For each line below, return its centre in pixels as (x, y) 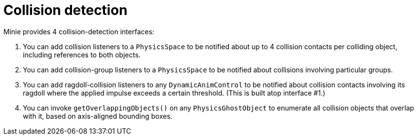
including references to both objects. (82, 55)
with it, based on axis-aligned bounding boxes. (98, 116)
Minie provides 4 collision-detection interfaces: (79, 31)
